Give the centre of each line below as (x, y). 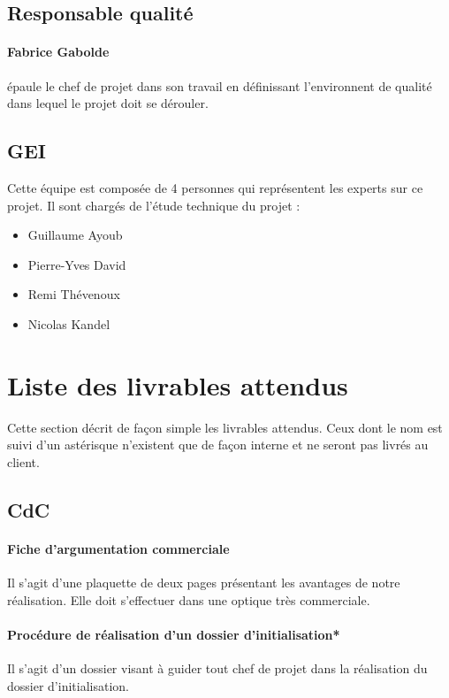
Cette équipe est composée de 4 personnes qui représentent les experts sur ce (215, 187)
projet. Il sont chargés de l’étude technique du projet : (154, 205)
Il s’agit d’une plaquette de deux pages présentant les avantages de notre (204, 583)
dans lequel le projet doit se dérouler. (108, 103)
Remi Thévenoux (74, 294)
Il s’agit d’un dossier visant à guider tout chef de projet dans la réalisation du (217, 668)
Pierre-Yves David (77, 264)
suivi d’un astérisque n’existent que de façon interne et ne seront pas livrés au (218, 445)
